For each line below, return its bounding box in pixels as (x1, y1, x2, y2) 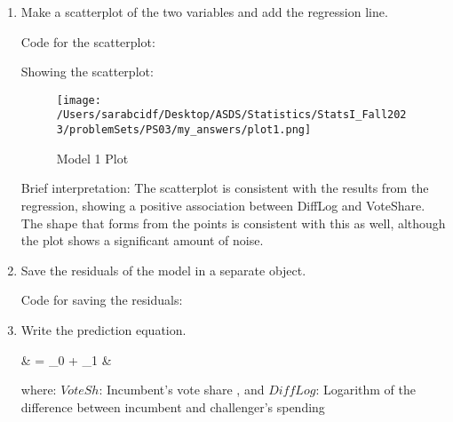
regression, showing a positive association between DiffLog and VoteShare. (20, 195, 425, 214)
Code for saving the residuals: (20, 291, 183, 309)
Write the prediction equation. (20, 320, 187, 338)
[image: (56, 93, 101, 107)
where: (20, 380, 57, 399)
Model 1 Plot (56, 148, 129, 167)
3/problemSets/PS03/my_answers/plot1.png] (56, 123, 312, 137)
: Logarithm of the (315, 380, 417, 399)
